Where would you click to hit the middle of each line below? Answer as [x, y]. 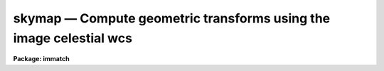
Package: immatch [42, 59]
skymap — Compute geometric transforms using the [172, 18]
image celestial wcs [73, 38]
